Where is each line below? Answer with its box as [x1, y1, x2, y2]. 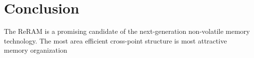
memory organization [4, 45, 67, 55]
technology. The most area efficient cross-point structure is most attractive [4, 35, 227, 45]
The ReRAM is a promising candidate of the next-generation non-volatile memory [4, 26, 250, 36]
